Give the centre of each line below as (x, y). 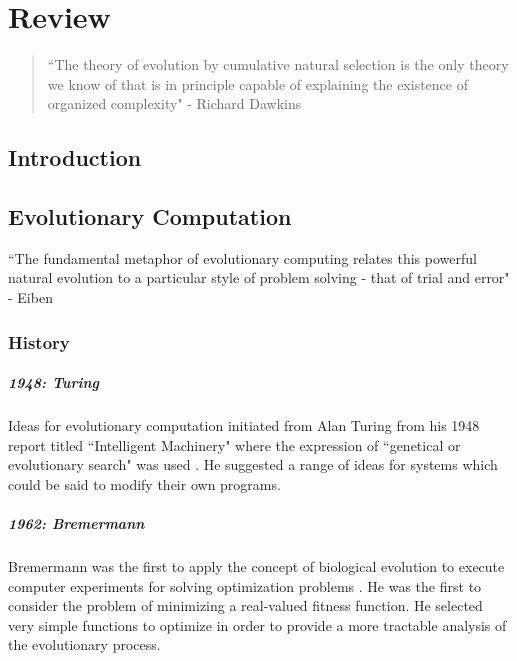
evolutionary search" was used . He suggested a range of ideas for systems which (253, 464)
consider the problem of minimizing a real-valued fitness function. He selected (245, 605)
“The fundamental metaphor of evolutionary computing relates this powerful (242, 257)
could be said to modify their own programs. (144, 483)
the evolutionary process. (84, 644)
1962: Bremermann (76, 523)
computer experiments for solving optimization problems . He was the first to (245, 585)
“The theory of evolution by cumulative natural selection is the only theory (278, 64)
